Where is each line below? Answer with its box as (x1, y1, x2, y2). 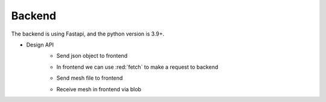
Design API (26, 41, 54, 48)
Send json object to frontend (56, 52, 128, 60)
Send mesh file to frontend (56, 74, 123, 81)
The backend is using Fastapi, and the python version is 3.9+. (11, 30, 165, 37)
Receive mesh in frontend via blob (56, 85, 142, 93)
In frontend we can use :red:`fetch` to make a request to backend (56, 63, 219, 71)
